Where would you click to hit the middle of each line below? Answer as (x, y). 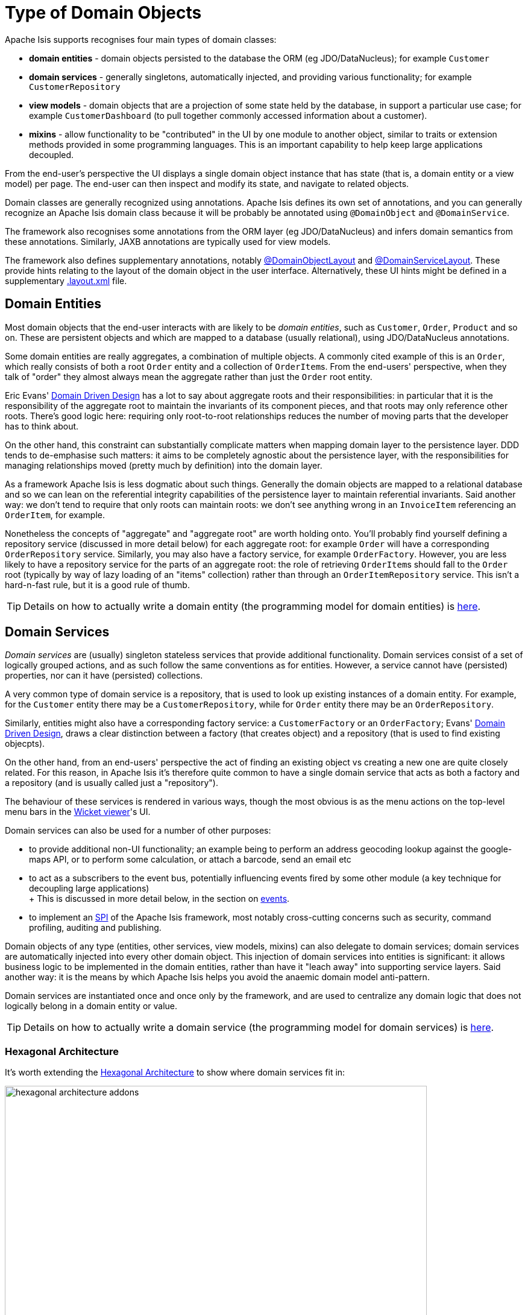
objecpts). (25, 744)
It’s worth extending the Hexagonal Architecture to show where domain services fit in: (175, 1073)
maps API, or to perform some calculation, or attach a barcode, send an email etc (190, 860)
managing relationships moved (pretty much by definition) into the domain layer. (164, 465)
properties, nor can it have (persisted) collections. (104, 676)
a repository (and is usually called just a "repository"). (112, 783)
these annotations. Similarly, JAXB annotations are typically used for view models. (168, 241)
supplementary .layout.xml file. (66, 280)
